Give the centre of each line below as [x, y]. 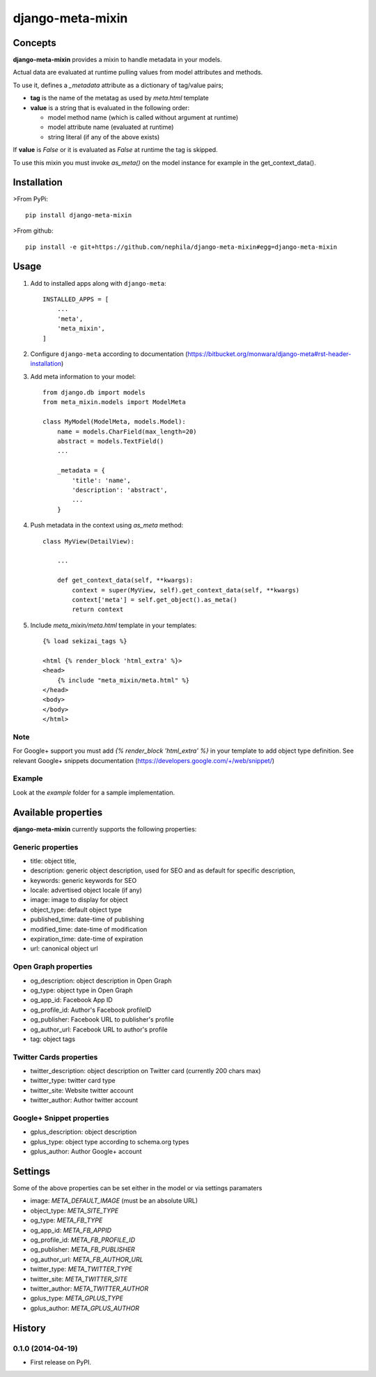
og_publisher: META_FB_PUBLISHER [83, 1249]
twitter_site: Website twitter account [82, 1090]
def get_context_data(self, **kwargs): [125, 580]
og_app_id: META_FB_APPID [71, 1230]
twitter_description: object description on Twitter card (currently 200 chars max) [146, 1071]
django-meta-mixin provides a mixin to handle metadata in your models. [117, 60]
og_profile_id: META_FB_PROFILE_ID [83, 1240]
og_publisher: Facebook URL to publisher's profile [102, 1020]
